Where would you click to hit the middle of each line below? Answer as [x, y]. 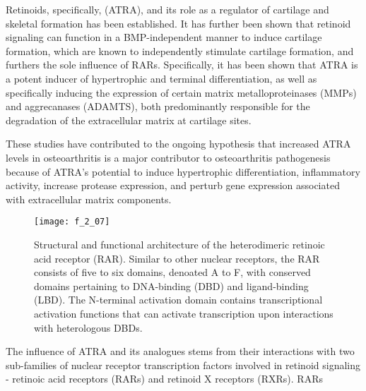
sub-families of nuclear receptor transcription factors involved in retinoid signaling [183, 365]
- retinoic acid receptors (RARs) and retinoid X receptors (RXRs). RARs [164, 379]
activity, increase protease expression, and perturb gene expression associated [173, 185]
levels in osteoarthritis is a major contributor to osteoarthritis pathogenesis [168, 157]
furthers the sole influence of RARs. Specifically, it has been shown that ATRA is [182, 65]
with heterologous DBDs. [88, 327]
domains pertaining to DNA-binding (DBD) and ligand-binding [171, 285]
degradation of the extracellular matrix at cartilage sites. [129, 120]
